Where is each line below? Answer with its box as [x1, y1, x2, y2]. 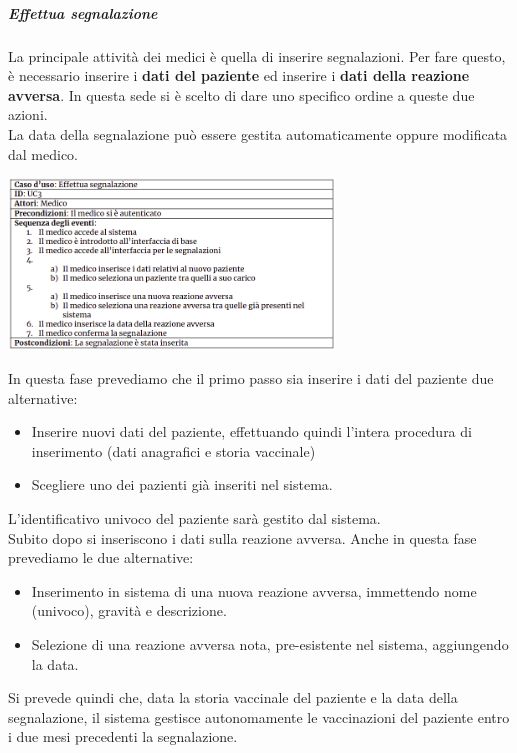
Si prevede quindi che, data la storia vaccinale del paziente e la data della [8, 687, 458, 708]
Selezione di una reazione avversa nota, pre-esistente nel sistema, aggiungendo [31, 634, 509, 655]
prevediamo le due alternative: [8, 547, 194, 568]
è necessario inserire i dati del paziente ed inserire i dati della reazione [8, 65, 470, 86]
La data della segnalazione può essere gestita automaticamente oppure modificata [8, 123, 508, 144]
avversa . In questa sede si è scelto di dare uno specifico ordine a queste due [8, 84, 475, 105]
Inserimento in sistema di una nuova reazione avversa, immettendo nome [31, 580, 477, 601]
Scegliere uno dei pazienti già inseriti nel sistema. [31, 474, 333, 495]
